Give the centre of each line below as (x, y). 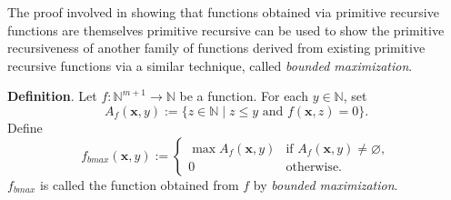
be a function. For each (244, 96)
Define (25, 127)
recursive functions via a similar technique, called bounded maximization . (210, 65)
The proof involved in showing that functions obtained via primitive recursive (223, 12)
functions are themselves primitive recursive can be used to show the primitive (226, 30)
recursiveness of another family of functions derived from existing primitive (216, 48)
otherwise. (314, 167)
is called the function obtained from (139, 184)
